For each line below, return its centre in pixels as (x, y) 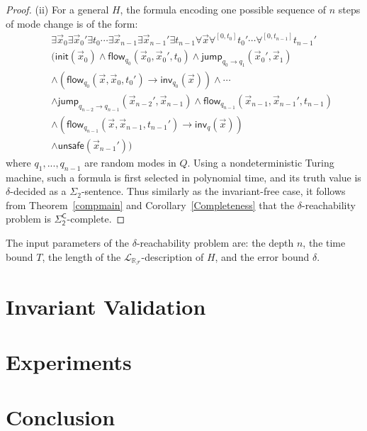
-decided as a (38, 191)
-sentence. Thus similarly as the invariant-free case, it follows (213, 191)
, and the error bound (262, 256)
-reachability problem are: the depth (215, 242)
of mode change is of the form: (72, 23)
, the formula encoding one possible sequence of (223, 9)
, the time (324, 242)
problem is (28, 219)
